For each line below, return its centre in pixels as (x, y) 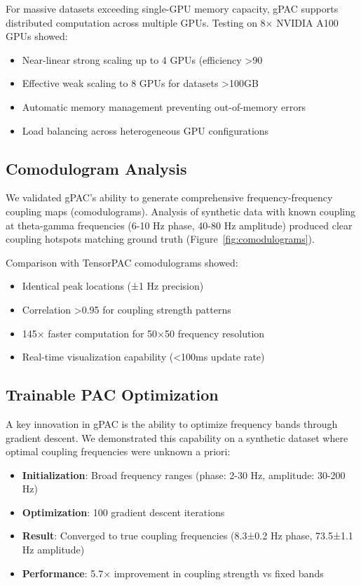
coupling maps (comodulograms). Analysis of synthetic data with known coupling (181, 211)
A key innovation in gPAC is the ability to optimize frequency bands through (172, 423)
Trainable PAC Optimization (112, 395)
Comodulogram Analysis (96, 168)
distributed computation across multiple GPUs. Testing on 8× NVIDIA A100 (172, 22)
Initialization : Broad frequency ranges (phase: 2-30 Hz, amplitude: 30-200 (184, 475)
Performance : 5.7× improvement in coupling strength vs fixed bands (173, 573)
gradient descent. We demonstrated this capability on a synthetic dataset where (177, 437)
